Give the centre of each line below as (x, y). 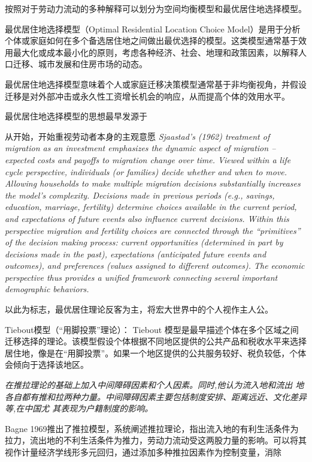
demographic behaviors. (47, 289)
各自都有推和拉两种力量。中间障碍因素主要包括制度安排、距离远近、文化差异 (156, 396)
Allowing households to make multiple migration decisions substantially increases (153, 183)
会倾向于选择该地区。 (47, 364)
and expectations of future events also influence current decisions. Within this (147, 218)
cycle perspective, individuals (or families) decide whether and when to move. (146, 171)
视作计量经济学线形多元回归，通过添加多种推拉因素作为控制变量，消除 (143, 452)
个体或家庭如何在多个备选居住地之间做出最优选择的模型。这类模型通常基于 (152, 40)
